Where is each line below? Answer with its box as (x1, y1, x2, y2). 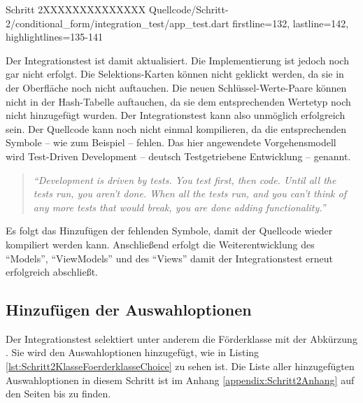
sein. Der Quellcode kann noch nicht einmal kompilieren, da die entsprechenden (6, 121, 346, 136)
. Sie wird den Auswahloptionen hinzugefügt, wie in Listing (6, 345, 259, 360)
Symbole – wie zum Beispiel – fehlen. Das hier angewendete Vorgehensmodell (6, 135, 336, 150)
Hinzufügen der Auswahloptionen (6, 299, 252, 320)
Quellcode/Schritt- (149, 2, 229, 16)
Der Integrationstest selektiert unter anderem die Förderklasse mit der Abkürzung (6, 331, 357, 346)
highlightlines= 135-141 (6, 29, 103, 44)
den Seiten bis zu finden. (6, 386, 111, 401)
